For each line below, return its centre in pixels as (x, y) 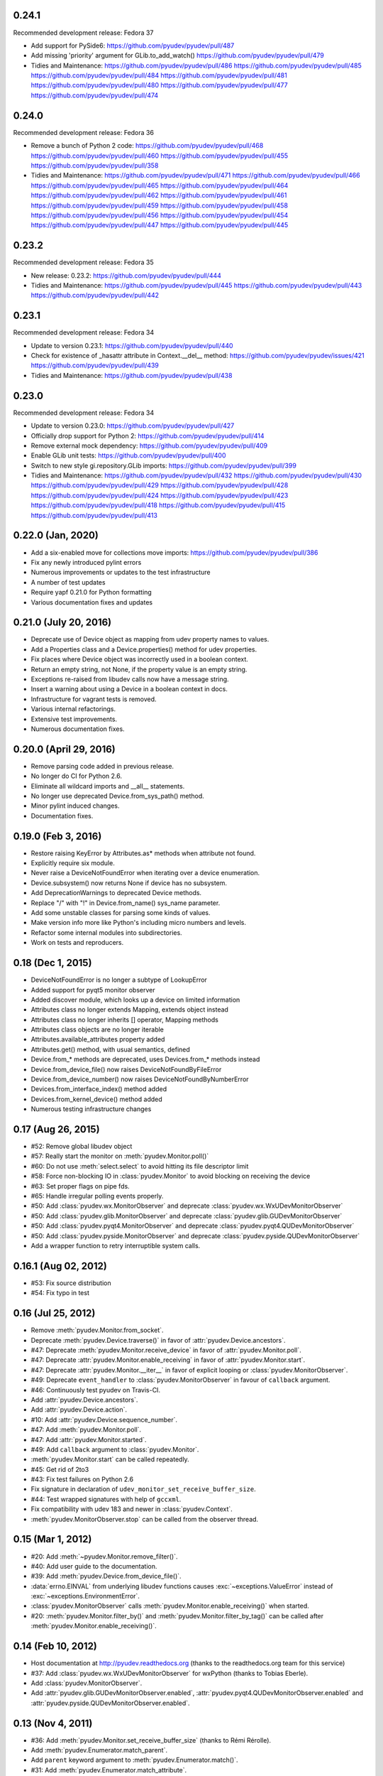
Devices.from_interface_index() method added (99, 1089)
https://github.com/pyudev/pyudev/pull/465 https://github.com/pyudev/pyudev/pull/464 (160, 185)
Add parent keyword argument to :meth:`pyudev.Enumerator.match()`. (134, 1760)
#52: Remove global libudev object (82, 1147)
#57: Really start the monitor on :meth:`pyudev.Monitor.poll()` (120, 1156)
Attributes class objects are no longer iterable (98, 1029)
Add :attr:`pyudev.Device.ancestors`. (84, 1399)
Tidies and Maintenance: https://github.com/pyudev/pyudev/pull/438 (132, 375)
